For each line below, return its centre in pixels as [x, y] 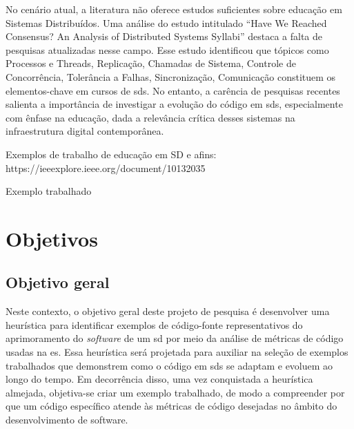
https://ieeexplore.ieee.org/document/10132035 [106, 168]
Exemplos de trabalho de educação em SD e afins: [111, 154]
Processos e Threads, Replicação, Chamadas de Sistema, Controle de [151, 63]
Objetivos [52, 238]
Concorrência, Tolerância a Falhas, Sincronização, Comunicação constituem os [171, 76]
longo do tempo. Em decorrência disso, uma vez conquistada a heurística [159, 379]
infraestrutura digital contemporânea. [85, 131]
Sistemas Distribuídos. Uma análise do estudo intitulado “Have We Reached [166, 22]
